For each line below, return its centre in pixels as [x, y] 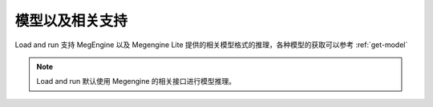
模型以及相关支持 [71, 21]
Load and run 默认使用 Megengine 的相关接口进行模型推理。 [136, 81]
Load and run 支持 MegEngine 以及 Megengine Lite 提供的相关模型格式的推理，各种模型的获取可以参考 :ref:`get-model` [211, 45]
